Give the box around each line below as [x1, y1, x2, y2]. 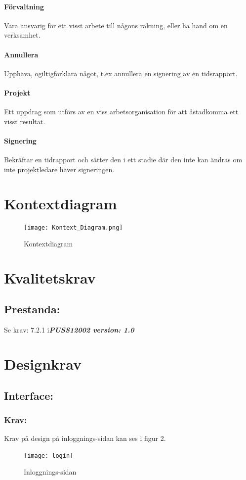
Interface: [4, 387, 53, 403]
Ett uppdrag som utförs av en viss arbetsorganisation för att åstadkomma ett [4, 106, 239, 117]
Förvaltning [4, 1, 44, 11]
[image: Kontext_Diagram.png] [24, 224, 123, 232]
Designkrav [4, 354, 82, 374]
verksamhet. [4, 30, 41, 40]
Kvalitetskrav [4, 267, 96, 288]
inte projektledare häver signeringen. [4, 164, 115, 174]
